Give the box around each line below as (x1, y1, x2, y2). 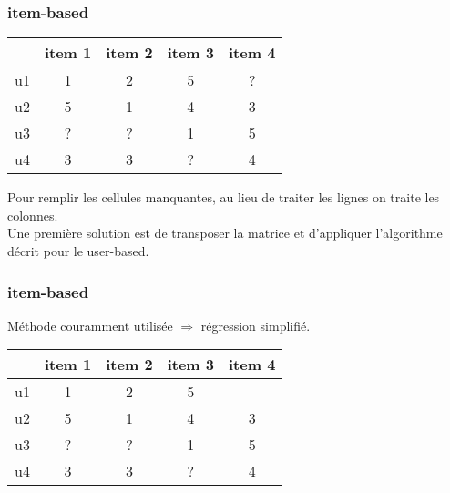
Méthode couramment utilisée (7, 315, 173, 334)
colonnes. (7, 205, 58, 224)
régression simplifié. (200, 315, 311, 334)
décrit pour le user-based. (7, 241, 149, 260)
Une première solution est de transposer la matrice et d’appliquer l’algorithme (7, 223, 443, 242)
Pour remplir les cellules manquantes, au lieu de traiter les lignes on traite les (7, 188, 440, 207)
